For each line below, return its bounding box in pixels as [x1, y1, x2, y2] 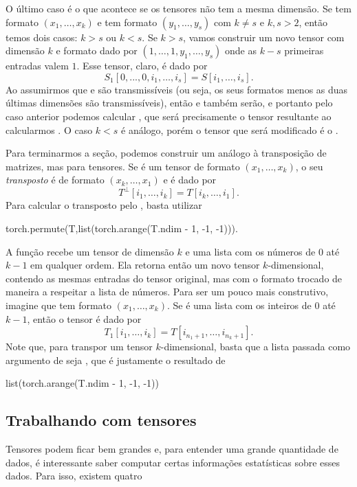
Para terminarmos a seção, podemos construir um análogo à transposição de [6, 146, 327, 160]
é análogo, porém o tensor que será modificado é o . [121, 122, 338, 137]
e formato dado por [56, 43, 138, 58]
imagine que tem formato [6, 298, 112, 312]
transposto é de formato [6, 172, 105, 187]
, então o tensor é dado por [27, 311, 142, 326]
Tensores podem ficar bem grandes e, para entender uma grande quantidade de [6, 442, 338, 456]
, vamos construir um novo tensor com [183, 30, 345, 44]
